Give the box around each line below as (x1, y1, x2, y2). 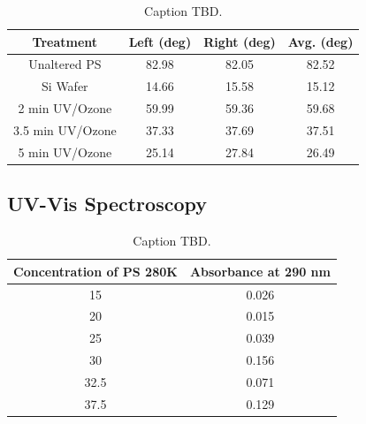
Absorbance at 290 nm (189, 261, 331, 280)
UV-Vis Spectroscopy (7, 190, 207, 217)
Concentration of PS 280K (13, 261, 178, 280)
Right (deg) (203, 32, 276, 50)
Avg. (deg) (287, 32, 354, 50)
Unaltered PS (28, 55, 102, 73)
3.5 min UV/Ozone (13, 120, 117, 139)
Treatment (32, 32, 98, 50)
